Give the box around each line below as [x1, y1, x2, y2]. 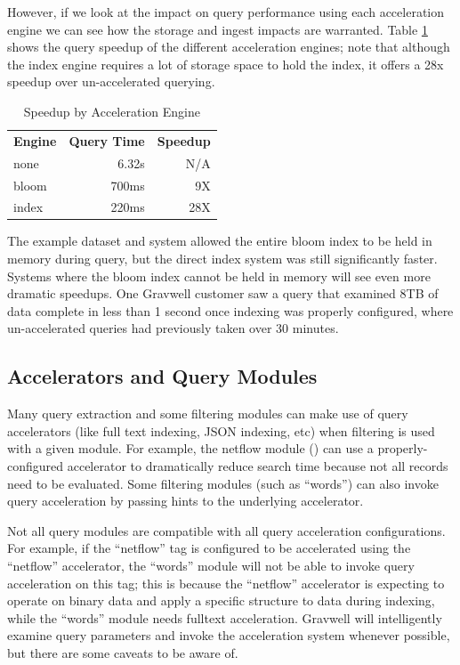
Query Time [69, 131, 145, 150]
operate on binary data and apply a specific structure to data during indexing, [7, 591, 435, 610]
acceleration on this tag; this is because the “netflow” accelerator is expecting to [7, 573, 445, 592]
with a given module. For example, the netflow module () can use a [7, 439, 374, 458]
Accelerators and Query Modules [7, 362, 318, 390]
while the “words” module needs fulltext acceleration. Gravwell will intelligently [7, 608, 442, 627]
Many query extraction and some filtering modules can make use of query [7, 404, 408, 423]
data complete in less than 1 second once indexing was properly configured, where [7, 301, 454, 320]
